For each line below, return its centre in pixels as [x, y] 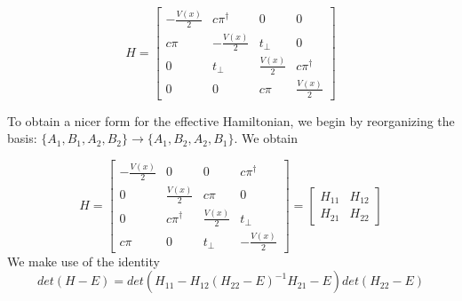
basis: [22, 138]
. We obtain [266, 138]
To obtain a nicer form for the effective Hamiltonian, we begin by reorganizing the [231, 120]
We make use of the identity [84, 261]
